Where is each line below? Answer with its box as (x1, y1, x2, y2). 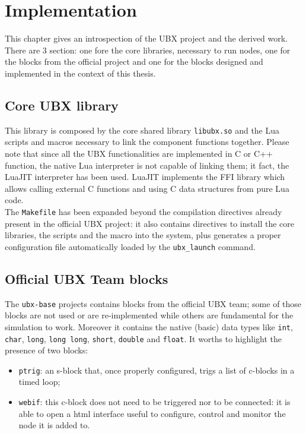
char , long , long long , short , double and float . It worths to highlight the (5, 332, 282, 344)
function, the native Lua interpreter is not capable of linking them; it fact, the (5, 159, 289, 171)
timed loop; (18, 375, 60, 388)
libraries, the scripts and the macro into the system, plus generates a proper (5, 229, 281, 241)
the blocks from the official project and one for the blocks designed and (5, 55, 263, 68)
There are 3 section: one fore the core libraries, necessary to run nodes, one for (5, 43, 291, 56)
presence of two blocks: (5, 344, 88, 356)
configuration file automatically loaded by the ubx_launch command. (5, 240, 256, 252)
